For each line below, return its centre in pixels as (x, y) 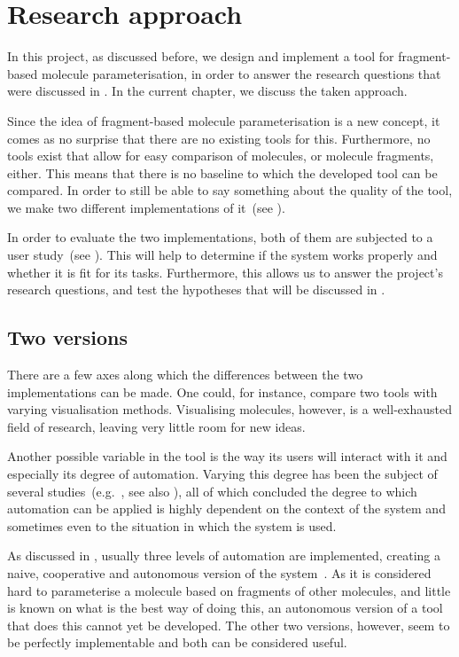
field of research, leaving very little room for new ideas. (156, 426)
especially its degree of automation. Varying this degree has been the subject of (222, 474)
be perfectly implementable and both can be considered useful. (177, 642)
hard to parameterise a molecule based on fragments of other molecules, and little (229, 590)
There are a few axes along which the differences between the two (185, 375)
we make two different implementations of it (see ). (146, 207)
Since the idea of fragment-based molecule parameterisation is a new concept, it (224, 120)
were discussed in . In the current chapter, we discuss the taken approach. (207, 91)
